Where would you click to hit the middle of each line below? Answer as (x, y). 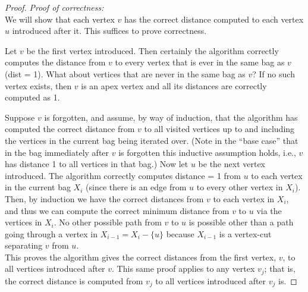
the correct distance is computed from (74, 280)
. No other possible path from (108, 222)
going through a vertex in (51, 233)
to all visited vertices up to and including (219, 129)
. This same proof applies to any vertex (183, 269)
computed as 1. (32, 97)
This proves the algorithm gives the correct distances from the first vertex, (141, 257)
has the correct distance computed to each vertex (214, 19)
